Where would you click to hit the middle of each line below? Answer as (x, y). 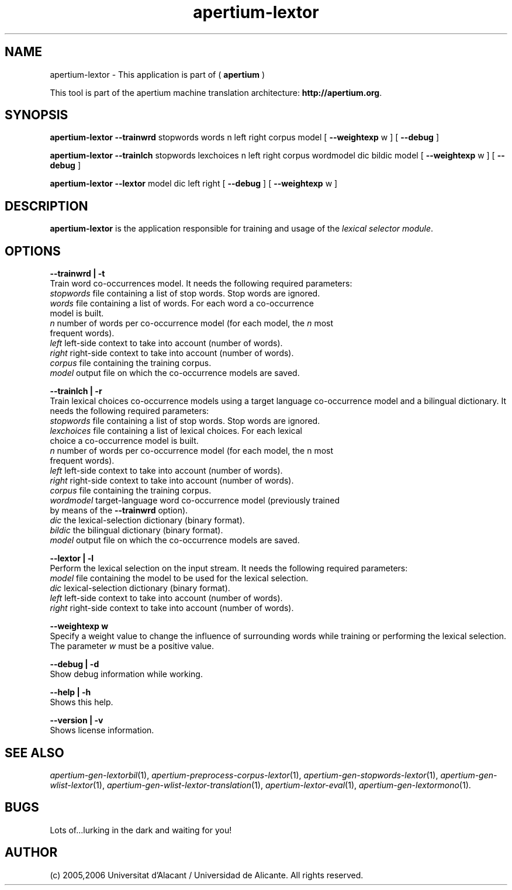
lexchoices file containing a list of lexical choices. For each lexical (176, 431)
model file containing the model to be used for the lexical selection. (179, 578)
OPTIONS (33, 251)
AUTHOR (31, 853)
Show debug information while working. (126, 674)
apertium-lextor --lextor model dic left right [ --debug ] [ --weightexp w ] (194, 184)
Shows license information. (102, 730)
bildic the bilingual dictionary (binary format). (136, 530)
